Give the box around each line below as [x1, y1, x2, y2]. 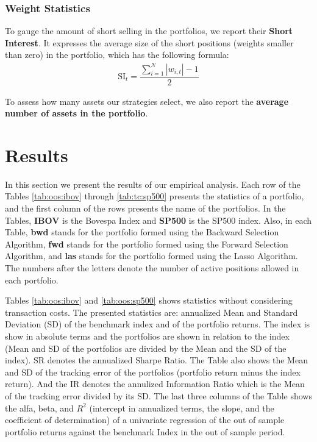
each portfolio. [5, 273, 59, 286]
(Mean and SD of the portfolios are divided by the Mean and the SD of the [5, 341, 287, 354]
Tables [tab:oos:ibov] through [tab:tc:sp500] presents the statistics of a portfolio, [5, 190, 304, 202]
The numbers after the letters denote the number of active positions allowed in [5, 262, 299, 274]
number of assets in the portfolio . [5, 107, 148, 119]
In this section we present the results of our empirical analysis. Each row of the [5, 177, 301, 190]
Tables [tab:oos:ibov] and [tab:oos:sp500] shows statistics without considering [5, 294, 293, 307]
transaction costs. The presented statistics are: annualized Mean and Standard [5, 305, 298, 318]
